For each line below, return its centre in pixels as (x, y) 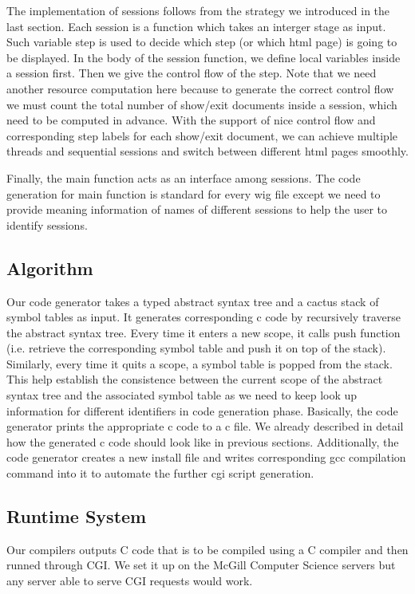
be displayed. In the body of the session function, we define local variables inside (204, 57)
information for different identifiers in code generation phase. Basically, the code (202, 410)
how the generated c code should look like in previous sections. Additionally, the (203, 441)
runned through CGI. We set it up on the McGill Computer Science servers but (201, 565)
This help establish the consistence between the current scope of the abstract (195, 379)
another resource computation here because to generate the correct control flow (200, 88)
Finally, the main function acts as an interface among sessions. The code (184, 177)
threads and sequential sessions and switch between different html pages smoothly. (207, 151)
